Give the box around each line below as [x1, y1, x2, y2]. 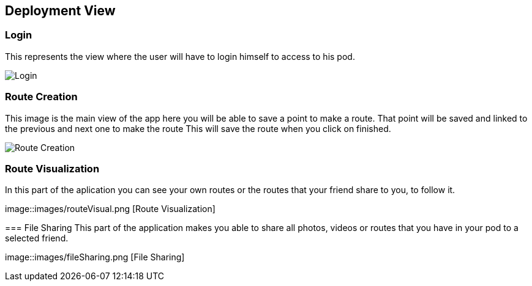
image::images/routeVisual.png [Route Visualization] [5, 204, 215, 215]
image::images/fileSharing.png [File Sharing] [5, 252, 185, 263]
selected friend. [5, 233, 69, 244]
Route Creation [5, 90, 78, 103]
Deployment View [5, 3, 116, 18]
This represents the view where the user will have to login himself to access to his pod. [5, 51, 355, 62]
